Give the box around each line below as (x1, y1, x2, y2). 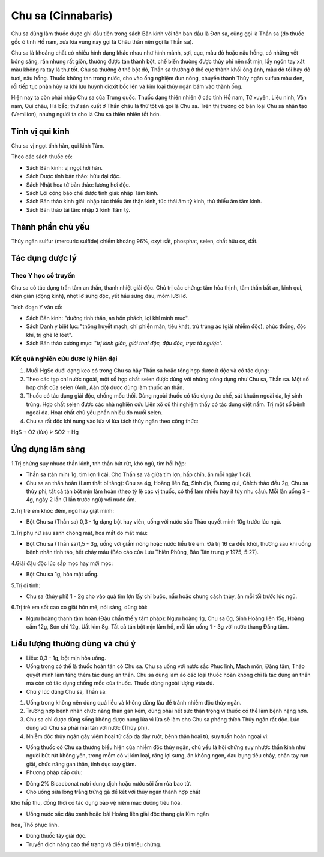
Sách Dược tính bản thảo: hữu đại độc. (26, 173, 121, 180)
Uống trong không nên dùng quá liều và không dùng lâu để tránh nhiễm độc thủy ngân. (26, 699, 242, 706)
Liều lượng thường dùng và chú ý (11, 639, 136, 649)
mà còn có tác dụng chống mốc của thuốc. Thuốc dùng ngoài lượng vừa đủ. (26, 679, 214, 687)
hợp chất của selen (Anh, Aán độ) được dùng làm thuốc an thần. (26, 384, 184, 391)
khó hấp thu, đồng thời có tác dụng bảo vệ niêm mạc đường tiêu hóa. (11, 799, 182, 807)
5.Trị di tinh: (11, 582, 40, 589)
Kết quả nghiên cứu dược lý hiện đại (11, 354, 118, 363)
